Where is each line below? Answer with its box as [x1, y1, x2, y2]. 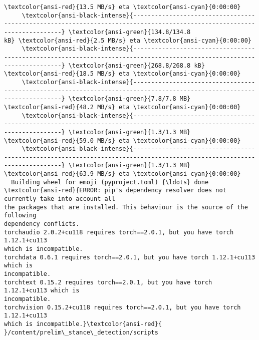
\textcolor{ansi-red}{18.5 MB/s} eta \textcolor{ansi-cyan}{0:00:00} [4, 70, 241, 78]
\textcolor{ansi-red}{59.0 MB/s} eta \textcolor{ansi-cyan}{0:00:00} [4, 137, 241, 144]
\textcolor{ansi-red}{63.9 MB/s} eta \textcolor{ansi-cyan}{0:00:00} [4, 170, 241, 178]
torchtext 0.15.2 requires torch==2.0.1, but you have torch [4, 278, 212, 286]
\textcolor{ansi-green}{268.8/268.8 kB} [68, 62, 205, 69]
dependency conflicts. [4, 220, 80, 228]
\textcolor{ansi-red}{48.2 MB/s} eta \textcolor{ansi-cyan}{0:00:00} [4, 103, 241, 111]
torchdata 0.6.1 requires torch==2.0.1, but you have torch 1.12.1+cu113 [4, 253, 255, 261]
